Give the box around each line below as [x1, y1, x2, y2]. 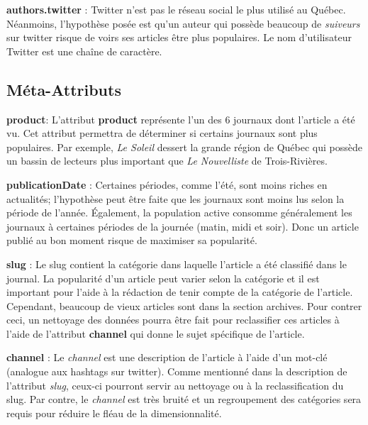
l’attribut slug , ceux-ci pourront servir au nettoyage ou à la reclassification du [6, 377, 344, 392]
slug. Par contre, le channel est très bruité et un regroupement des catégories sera [6, 392, 362, 407]
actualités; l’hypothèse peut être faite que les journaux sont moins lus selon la [6, 191, 345, 206]
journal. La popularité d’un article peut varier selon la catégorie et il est [6, 270, 320, 285]
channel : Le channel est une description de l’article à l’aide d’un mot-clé [6, 350, 328, 365]
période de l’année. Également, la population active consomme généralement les [6, 205, 352, 220]
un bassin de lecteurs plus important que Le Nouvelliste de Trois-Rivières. [6, 153, 328, 168]
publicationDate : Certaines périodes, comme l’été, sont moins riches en [6, 177, 328, 192]
